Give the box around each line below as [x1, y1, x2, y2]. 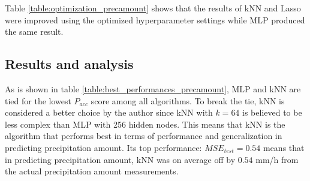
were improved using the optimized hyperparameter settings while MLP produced [5, 13, 305, 26]
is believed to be [242, 106, 302, 119]
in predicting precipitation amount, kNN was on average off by [5, 153, 236, 165]
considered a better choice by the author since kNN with [5, 106, 213, 119]
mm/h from [255, 153, 299, 165]
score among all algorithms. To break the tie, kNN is [91, 94, 285, 107]
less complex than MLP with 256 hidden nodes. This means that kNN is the [5, 117, 285, 130]
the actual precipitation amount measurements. [5, 165, 179, 177]
